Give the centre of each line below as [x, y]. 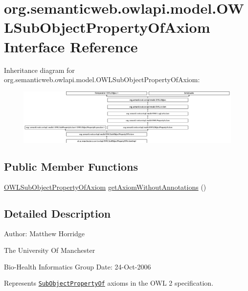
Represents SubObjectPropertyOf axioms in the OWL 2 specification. [109, 283]
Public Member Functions [71, 166]
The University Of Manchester [50, 250]
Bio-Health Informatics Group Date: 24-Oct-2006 [78, 266]
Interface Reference [71, 46]
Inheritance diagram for [39, 70]
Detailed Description [57, 213]
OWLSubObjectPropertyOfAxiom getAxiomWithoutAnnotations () [105, 187]
